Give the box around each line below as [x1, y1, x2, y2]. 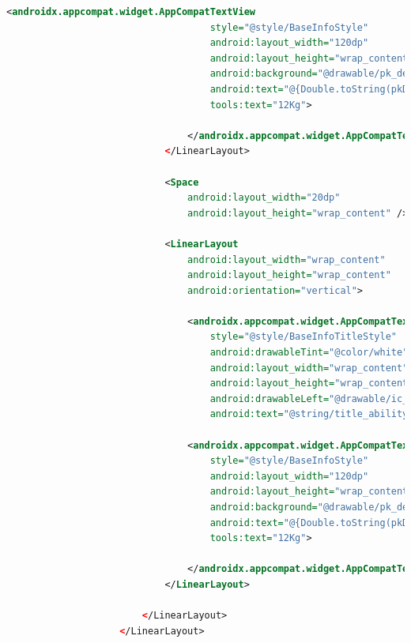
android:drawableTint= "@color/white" [209, 347, 409, 359]
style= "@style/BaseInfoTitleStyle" [209, 331, 397, 343]
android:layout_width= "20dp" [187, 192, 341, 204]
